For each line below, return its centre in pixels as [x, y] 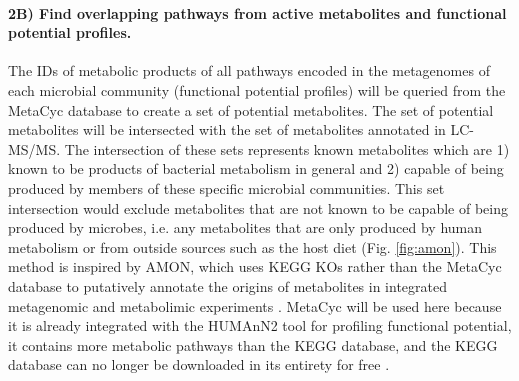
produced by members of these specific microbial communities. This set [226, 187]
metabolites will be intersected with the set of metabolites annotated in [227, 129]
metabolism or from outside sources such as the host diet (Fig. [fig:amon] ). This [252, 246]
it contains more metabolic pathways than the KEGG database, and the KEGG [253, 344]
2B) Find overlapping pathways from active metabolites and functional [257, 12]
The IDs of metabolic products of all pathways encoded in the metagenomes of [249, 70]
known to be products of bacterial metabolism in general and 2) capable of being [256, 168]
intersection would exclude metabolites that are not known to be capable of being [258, 207]
